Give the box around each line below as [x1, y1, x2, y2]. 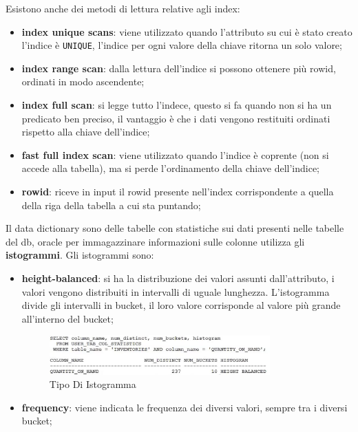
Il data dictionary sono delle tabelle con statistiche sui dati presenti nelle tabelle [6, 221, 344, 235]
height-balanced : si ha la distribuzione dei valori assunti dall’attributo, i [21, 270, 335, 285]
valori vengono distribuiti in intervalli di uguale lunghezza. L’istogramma [21, 284, 330, 299]
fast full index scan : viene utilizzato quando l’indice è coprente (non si [21, 147, 329, 162]
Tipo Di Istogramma [49, 377, 136, 391]
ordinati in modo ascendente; [21, 74, 145, 89]
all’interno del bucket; [21, 311, 114, 325]
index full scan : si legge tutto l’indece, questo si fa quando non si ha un [21, 98, 332, 112]
